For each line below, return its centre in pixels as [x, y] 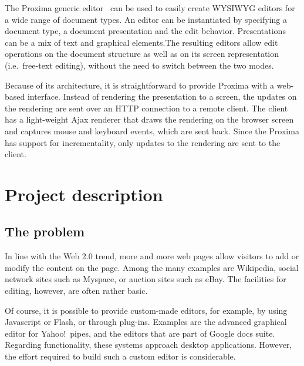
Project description [84, 194]
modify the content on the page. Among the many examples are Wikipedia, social [152, 267]
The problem [45, 231]
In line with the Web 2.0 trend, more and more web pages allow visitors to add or [152, 256]
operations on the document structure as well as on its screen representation [142, 54]
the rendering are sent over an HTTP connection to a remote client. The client [146, 108]
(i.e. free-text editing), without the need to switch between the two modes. [139, 65]
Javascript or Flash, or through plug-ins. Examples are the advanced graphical [146, 322]
